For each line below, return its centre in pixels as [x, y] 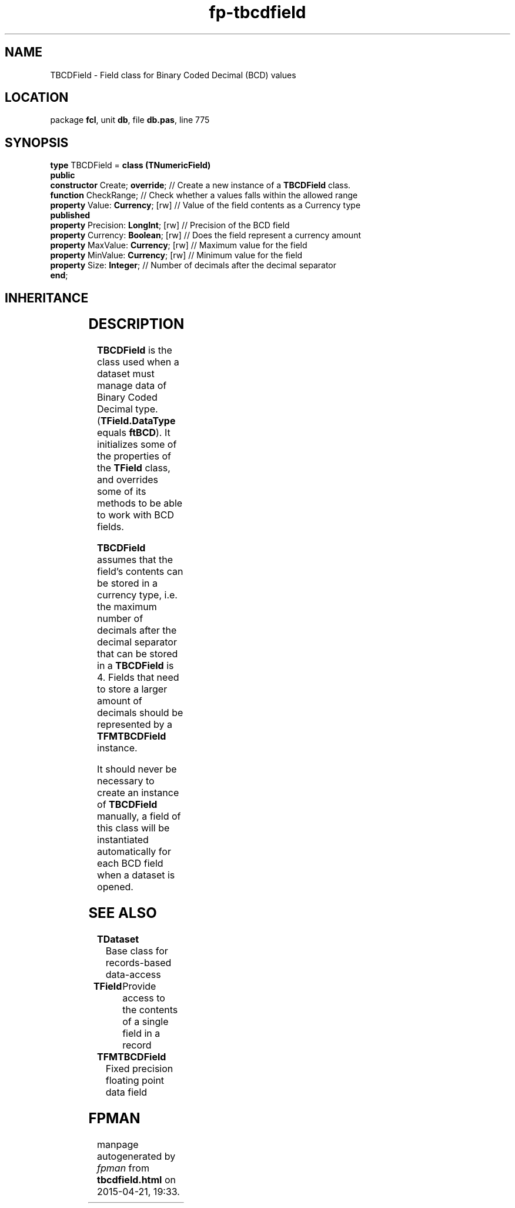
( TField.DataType [136, 421]
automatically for [134, 852]
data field [126, 1092]
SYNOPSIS [37, 142]
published [70, 215]
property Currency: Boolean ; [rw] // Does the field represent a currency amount [205, 235]
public [63, 175]
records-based [138, 962]
